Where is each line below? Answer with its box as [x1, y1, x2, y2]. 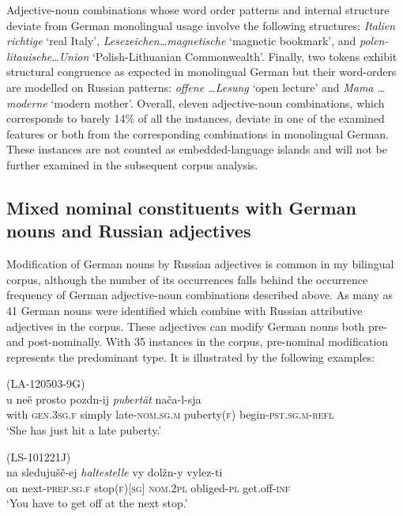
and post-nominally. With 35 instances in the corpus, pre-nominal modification [6, 333, 389, 350]
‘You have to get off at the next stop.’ [6, 495, 188, 511]
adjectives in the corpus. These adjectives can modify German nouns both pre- [6, 317, 388, 334]
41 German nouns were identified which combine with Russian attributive [6, 302, 363, 318]
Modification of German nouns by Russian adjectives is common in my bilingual [6, 256, 394, 272]
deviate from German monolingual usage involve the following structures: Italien [6, 17, 396, 33]
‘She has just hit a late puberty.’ [6, 422, 162, 438]
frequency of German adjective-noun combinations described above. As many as [6, 286, 393, 303]
